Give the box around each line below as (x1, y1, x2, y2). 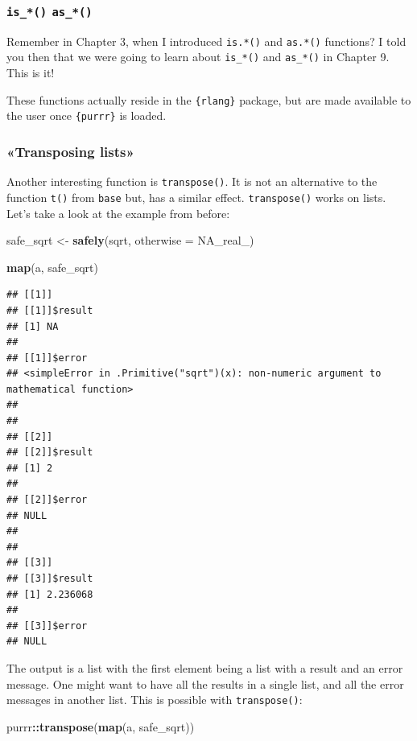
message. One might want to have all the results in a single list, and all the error (6, 675, 404, 692)
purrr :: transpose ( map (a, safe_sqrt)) (6, 718, 195, 735)
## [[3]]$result (6, 573, 93, 584)
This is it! (6, 64, 55, 81)
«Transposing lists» (6, 141, 134, 161)
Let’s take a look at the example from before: (6, 204, 230, 221)
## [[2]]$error (6, 494, 88, 506)
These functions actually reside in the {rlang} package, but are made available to (6, 91, 411, 108)
